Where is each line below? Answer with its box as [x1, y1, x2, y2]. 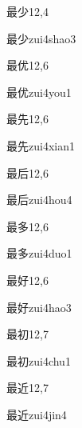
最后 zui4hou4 [6, 191, 72, 208]
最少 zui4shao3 [6, 30, 76, 46]
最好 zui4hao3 [6, 298, 72, 315]
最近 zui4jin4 [6, 406, 67, 422]
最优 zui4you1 [6, 83, 72, 100]
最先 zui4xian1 [6, 137, 75, 154]
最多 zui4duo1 [6, 245, 72, 262]
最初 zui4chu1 [6, 352, 71, 369]
